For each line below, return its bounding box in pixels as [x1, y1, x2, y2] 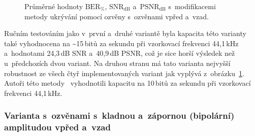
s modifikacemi [168, 1, 216, 11]
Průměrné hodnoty [24, 1, 83, 11]
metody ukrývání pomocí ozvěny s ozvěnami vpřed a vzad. [24, 11, 209, 21]
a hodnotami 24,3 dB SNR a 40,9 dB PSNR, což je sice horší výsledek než [4, 48, 235, 58]
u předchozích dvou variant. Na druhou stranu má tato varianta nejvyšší [4, 57, 231, 68]
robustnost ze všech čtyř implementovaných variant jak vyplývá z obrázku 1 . [4, 67, 244, 78]
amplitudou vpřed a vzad [4, 121, 111, 133]
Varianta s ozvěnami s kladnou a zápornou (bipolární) [4, 109, 235, 122]
